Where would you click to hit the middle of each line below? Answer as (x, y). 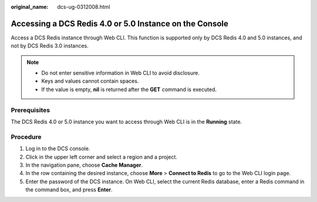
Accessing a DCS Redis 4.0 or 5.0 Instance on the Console (119, 23)
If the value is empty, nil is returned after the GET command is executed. (129, 89)
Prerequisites (30, 110)
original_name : (30, 7)
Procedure (26, 137)
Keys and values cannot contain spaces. (90, 81)
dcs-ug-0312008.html (84, 7)
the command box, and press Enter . (69, 190)
